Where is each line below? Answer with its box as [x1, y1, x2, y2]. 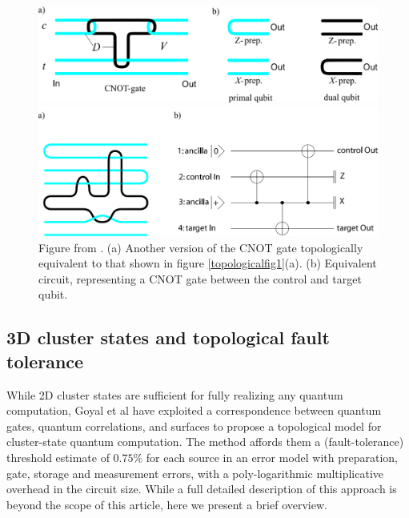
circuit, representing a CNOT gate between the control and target [38, 270, 362, 287]
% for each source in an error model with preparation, [133, 448, 399, 465]
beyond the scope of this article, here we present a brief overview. [6, 496, 327, 512]
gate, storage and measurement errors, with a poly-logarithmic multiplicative [6, 464, 384, 481]
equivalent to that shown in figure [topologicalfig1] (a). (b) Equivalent [38, 255, 377, 271]
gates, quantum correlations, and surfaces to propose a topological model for [6, 417, 382, 434]
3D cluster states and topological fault [6, 325, 330, 350]
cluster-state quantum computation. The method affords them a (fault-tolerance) [6, 433, 404, 450]
